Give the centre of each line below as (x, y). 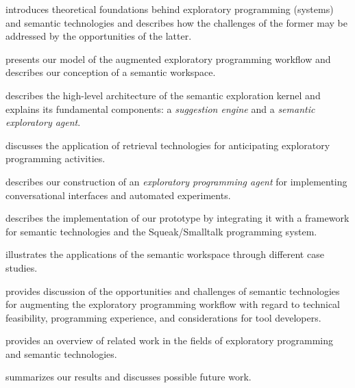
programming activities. (56, 158)
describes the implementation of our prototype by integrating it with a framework (177, 218)
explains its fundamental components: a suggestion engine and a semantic (160, 108)
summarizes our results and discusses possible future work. (128, 377)
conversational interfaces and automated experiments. (118, 195)
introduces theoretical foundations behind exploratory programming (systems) (170, 9)
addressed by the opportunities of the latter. (99, 36)
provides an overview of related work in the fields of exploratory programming (170, 340)
